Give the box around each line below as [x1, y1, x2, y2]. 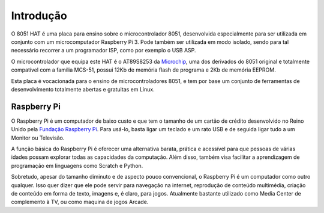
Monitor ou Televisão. [11, 134, 65, 141]
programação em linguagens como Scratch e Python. [11, 162, 143, 169]
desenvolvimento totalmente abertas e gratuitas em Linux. [11, 85, 155, 93]
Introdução [11, 9, 67, 22]
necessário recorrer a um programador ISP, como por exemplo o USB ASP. [11, 47, 196, 54]
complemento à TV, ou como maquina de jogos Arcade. [11, 199, 149, 206]
